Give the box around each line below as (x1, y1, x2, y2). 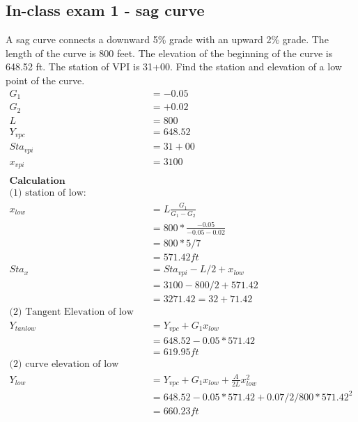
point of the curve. (6, 72, 85, 87)
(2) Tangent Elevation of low (9, 306, 134, 317)
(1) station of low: (9, 188, 86, 198)
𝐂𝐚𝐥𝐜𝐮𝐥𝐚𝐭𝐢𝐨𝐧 (9, 176, 65, 187)
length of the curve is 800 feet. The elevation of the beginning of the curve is (6, 45, 333, 60)
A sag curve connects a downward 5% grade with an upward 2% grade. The (6, 32, 329, 47)
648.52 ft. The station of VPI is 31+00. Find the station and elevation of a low (6, 59, 342, 74)
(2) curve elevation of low (9, 359, 119, 370)
